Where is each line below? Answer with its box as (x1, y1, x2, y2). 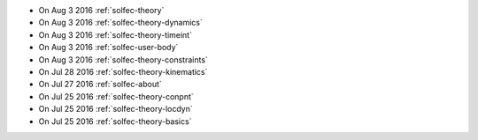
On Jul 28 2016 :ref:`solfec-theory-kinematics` (38, 66, 208, 77)
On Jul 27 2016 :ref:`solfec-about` (38, 79, 163, 90)
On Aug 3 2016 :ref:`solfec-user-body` (38, 42, 179, 53)
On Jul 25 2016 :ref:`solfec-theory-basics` (38, 115, 192, 127)
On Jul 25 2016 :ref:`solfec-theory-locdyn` (38, 104, 194, 114)
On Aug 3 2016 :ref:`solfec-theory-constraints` (38, 54, 208, 65)
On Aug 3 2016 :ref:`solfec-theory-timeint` (38, 29, 192, 40)
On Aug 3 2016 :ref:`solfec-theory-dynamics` (38, 18, 204, 28)
